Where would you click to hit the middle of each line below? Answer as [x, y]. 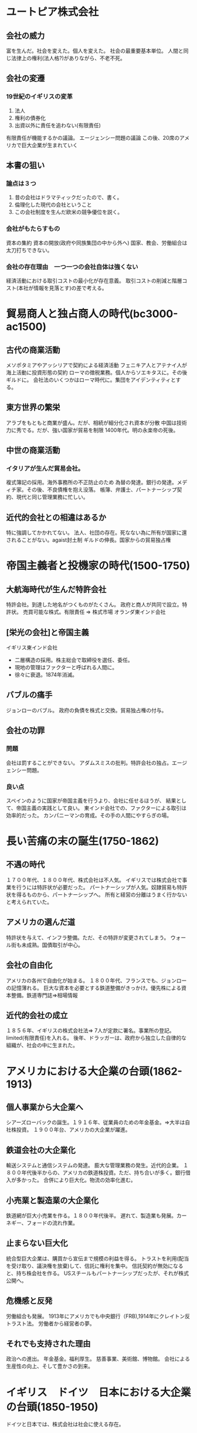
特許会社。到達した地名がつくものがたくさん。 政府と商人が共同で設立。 [94, 605]
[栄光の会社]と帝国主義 [47, 632]
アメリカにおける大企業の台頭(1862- [94, 1071]
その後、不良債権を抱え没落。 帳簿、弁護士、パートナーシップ [101, 490]
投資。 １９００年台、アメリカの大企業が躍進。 [73, 1130]
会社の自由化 [29, 965]
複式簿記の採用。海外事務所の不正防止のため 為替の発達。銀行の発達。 [91, 482]
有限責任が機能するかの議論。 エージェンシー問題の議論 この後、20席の [93, 137]
